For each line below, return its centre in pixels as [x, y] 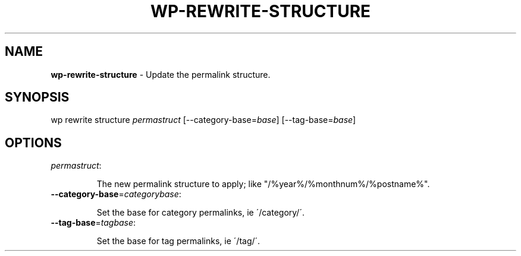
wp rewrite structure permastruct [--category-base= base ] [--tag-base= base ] [203, 120]
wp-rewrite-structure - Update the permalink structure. [161, 74]
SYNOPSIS [37, 97]
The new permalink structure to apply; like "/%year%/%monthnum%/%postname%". [263, 184]
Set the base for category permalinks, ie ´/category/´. [200, 213]
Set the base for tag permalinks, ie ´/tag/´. [178, 241]
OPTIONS [33, 143]
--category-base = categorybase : [116, 194]
